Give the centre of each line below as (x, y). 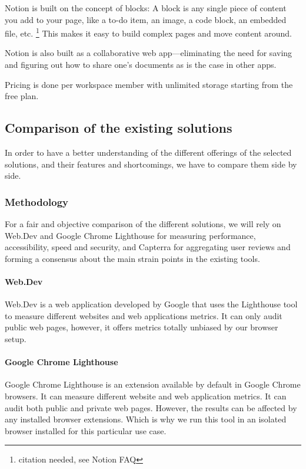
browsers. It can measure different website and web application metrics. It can (146, 396)
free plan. (22, 96)
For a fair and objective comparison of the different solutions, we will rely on (143, 224)
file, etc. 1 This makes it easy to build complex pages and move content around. (148, 32)
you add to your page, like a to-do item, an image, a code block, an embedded (146, 19)
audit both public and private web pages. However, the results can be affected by (151, 407)
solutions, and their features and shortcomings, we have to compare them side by (151, 164)
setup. (16, 338)
